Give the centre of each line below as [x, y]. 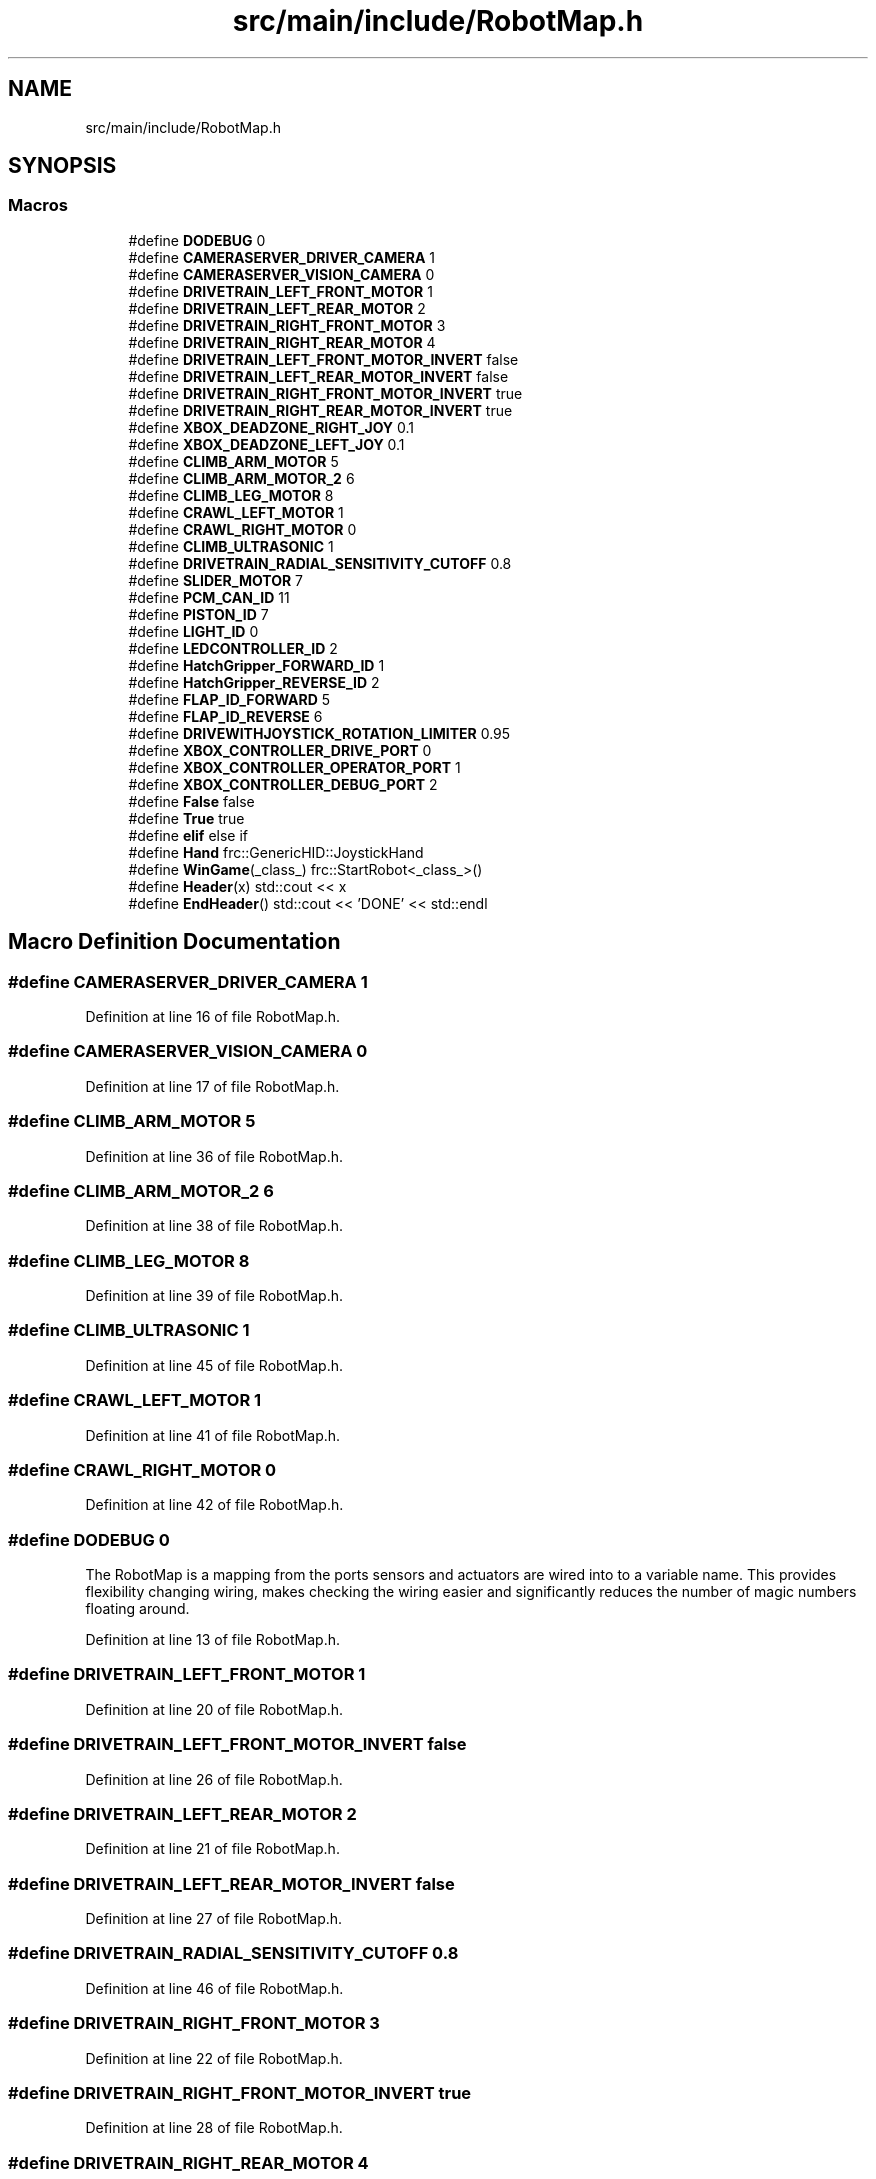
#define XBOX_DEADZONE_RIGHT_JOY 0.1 [271, 427]
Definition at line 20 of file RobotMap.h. [214, 1709]
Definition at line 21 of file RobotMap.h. [212, 1849]
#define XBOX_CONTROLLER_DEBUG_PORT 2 [283, 784]
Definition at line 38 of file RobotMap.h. [214, 1226]
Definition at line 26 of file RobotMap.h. [214, 1779]
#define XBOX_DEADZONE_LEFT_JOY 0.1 [266, 444]
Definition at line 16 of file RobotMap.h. [213, 1017]
